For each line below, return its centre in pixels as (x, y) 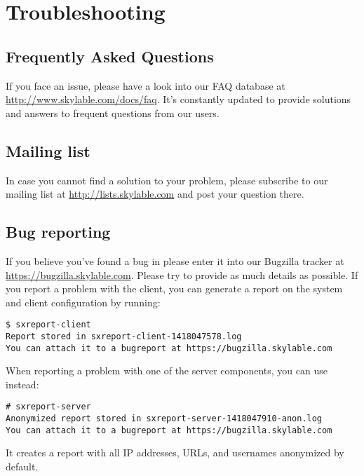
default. (22, 467)
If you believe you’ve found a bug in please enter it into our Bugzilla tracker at (175, 260)
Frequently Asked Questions (110, 56)
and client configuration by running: (83, 302)
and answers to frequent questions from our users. (113, 113)
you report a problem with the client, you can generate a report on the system (174, 288)
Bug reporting (58, 232)
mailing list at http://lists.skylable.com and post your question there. (155, 194)
